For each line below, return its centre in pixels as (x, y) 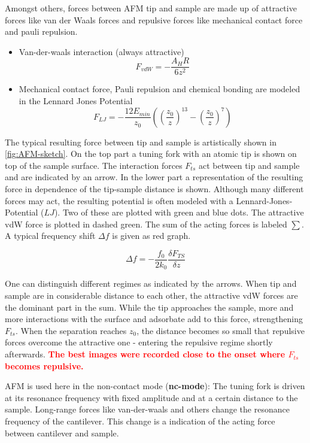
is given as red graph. (151, 236)
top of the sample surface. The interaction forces (94, 165)
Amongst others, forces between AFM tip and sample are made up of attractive (151, 8)
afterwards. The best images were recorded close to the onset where (145, 354)
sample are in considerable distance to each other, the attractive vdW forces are (151, 295)
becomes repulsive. (44, 365)
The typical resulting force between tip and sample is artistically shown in (141, 142)
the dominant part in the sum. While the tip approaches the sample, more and (149, 307)
